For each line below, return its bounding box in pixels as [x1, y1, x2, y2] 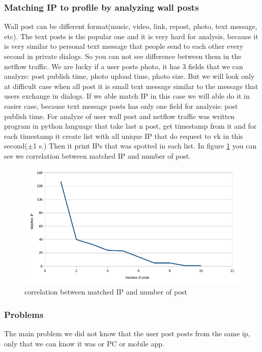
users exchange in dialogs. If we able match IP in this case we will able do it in [4, 91, 250, 101]
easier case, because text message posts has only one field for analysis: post [4, 100, 238, 111]
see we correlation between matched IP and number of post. [4, 150, 191, 161]
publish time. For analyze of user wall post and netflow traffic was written [4, 110, 235, 121]
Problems [4, 308, 44, 320]
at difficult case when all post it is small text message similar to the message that [4, 80, 258, 91]
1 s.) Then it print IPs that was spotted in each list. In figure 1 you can [33, 140, 257, 151]
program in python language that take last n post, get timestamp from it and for [4, 121, 257, 131]
